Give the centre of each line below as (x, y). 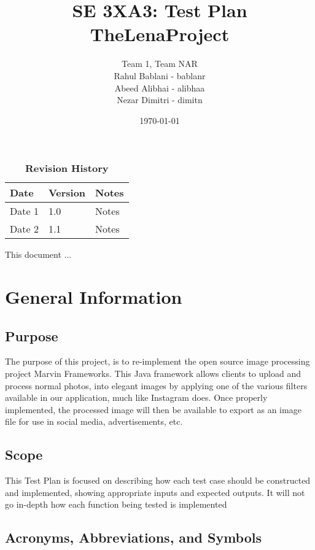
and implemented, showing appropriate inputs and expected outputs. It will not (155, 492)
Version (67, 193)
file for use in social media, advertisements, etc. (94, 421)
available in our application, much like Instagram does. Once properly (136, 397)
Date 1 (24, 211)
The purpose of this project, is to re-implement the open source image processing (157, 361)
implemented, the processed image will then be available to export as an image (153, 409)
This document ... (38, 254)
